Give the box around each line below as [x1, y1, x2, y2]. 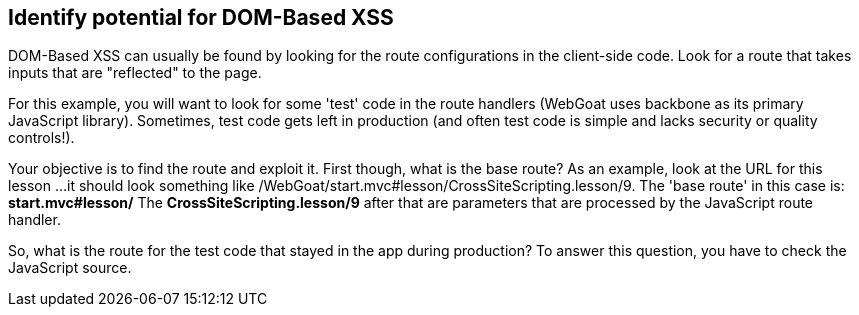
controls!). [8, 129, 75, 147]
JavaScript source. [8, 259, 132, 277]
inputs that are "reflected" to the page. [8, 64, 262, 82]
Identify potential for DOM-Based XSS [8, 5, 394, 30]
